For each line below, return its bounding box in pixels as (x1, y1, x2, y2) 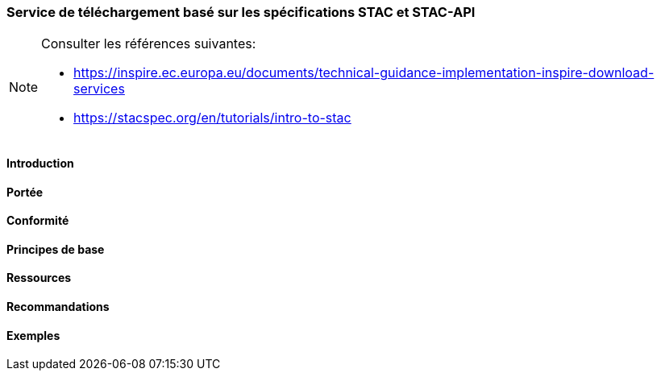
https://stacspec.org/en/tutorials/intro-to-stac (73, 110, 351, 126)
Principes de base (6, 242, 105, 256)
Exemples (6, 328, 60, 342)
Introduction (6, 155, 74, 170)
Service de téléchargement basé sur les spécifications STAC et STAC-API (6, 4, 476, 20)
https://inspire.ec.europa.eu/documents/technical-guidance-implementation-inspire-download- (73, 64, 655, 81)
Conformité (6, 213, 69, 228)
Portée (6, 184, 44, 199)
